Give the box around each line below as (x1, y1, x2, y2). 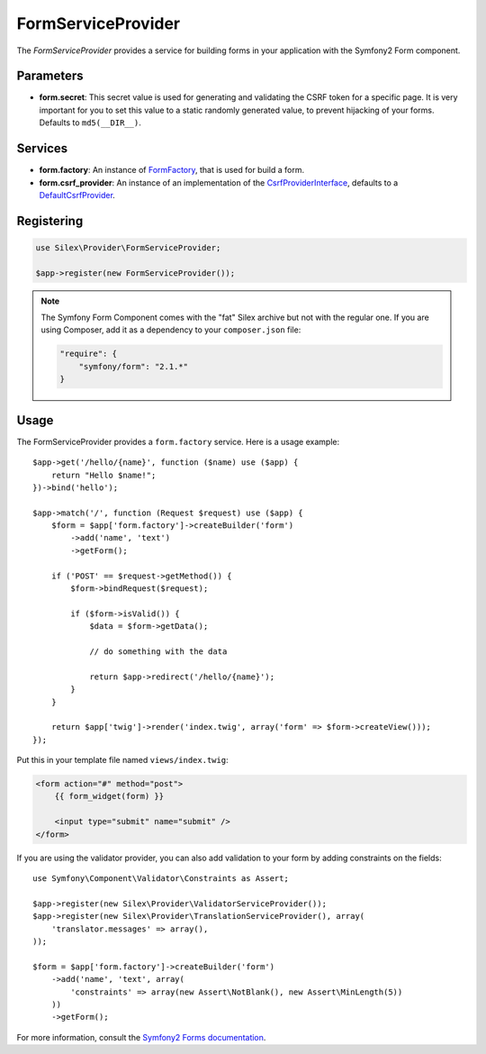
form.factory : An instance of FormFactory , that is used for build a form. (39, 165, 305, 176)
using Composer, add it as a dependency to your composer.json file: (40, 324, 301, 335)
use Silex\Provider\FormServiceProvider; (35, 242, 221, 252)
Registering (16, 213, 84, 229)
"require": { (59, 349, 117, 359)
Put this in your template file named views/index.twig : (16, 755, 229, 766)
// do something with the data (89, 646, 228, 657)
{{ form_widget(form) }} (54, 791, 165, 802)
